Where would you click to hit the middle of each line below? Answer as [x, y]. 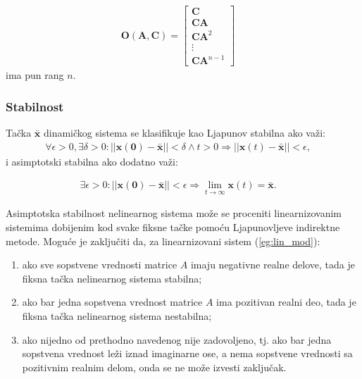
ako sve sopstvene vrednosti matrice [100, 265]
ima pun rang [35, 75]
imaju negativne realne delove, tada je [273, 265]
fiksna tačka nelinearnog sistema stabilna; [112, 278]
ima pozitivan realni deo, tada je [286, 302]
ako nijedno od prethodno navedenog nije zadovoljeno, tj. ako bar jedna [177, 339]
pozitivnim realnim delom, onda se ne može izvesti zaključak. [154, 367]
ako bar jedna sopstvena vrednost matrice [112, 302]
